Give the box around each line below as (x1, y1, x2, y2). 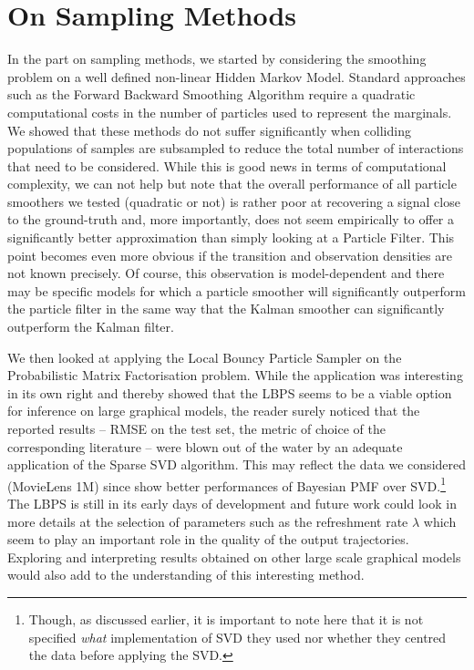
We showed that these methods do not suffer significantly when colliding (7, 120, 411, 139)
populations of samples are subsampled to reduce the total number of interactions (7, 139, 464, 158)
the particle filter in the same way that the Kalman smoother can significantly (7, 299, 445, 318)
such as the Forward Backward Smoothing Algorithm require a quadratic (7, 85, 416, 104)
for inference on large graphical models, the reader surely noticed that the (7, 401, 420, 420)
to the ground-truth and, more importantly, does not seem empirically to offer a (7, 210, 455, 229)
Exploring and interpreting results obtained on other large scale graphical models (7, 547, 461, 566)
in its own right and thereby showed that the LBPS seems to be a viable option (7, 383, 452, 402)
